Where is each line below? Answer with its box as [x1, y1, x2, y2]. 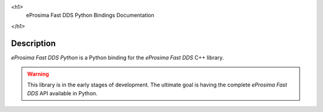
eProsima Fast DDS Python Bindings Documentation [26, 12, 155, 19]
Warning [27, 70, 49, 77]
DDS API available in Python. [27, 89, 98, 97]
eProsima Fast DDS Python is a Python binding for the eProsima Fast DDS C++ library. [11, 54, 224, 61]
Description [11, 38, 56, 48]
